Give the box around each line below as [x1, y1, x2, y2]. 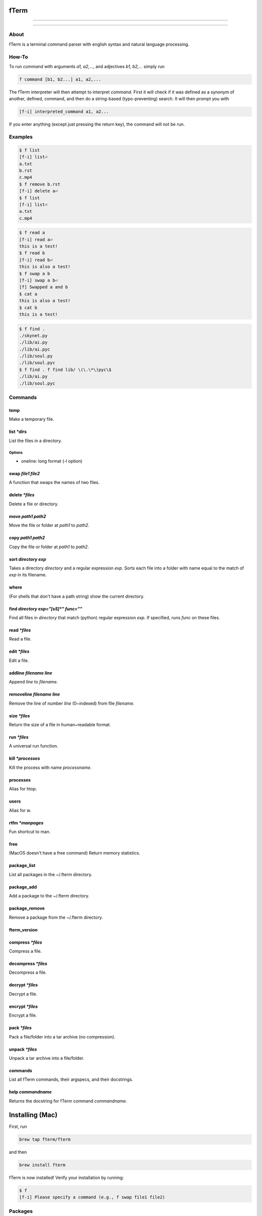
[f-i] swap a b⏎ [19, 278, 58, 283]
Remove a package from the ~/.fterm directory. [9, 914, 103, 920]
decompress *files [9, 961, 48, 966]
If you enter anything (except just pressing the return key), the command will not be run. [9, 122, 185, 127]
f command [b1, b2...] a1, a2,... [19, 76, 101, 82]
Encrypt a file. [9, 1012, 37, 1019]
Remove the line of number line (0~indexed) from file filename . [9, 700, 135, 706]
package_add [9, 884, 37, 890]
